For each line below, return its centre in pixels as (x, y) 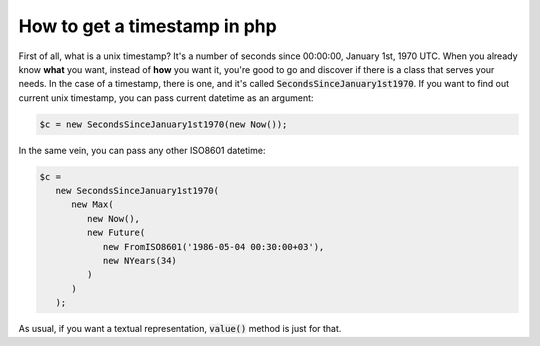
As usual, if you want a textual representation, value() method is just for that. (180, 329)
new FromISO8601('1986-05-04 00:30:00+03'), (213, 246)
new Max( (92, 204)
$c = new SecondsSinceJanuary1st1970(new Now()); (163, 124)
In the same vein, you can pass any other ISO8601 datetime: (142, 150)
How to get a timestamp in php (147, 26)
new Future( (116, 233)
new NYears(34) (139, 261)
